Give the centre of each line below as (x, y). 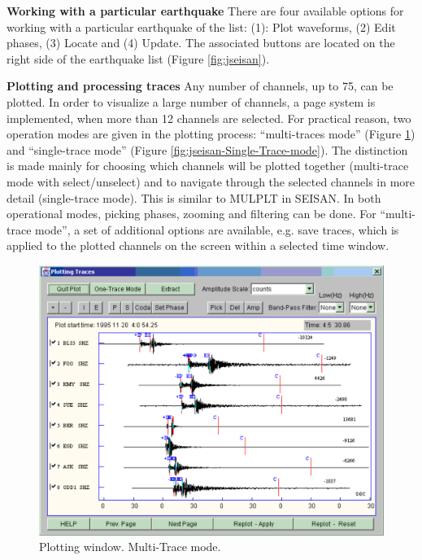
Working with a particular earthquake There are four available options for (205, 11)
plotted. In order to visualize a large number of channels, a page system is (191, 101)
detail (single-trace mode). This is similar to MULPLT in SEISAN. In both (194, 197)
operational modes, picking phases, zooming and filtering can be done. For (191, 214)
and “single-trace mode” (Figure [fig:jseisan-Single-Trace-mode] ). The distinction (207, 149)
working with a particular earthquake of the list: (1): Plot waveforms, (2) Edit (201, 26)
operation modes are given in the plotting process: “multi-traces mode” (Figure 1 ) (211, 134)
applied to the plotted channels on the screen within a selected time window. (198, 245)
